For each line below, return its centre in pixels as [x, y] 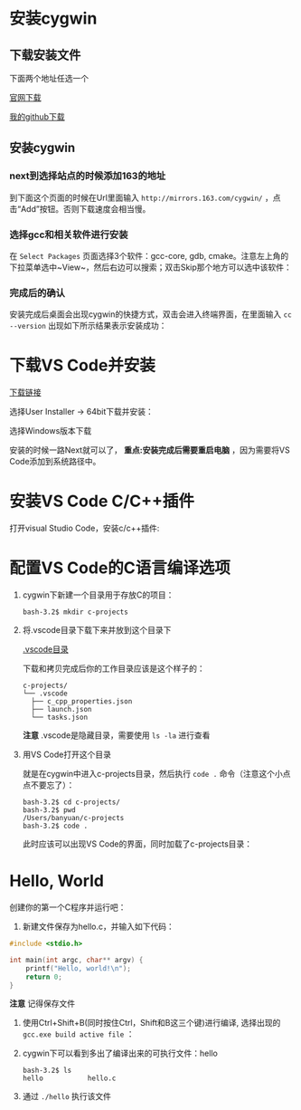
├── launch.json [61, 710]
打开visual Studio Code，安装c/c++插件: [85, 528]
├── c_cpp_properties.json [82, 702]
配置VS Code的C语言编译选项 [120, 568]
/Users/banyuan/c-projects [73, 818]
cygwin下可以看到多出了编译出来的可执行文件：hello [120, 1053]
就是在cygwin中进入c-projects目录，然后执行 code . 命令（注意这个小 [152, 774]
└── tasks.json [60, 718]
